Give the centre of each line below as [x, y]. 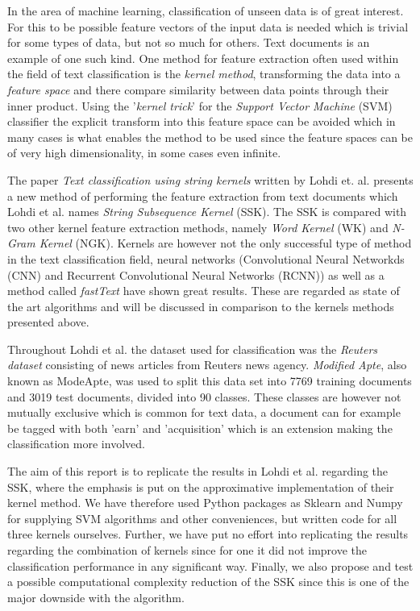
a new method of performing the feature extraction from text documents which [203, 195]
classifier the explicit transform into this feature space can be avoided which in [202, 121]
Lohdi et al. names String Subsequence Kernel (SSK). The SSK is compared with [207, 212]
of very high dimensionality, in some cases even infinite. [144, 153]
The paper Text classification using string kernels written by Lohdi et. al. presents [210, 179]
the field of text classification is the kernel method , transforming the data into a [204, 74]
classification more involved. [76, 444]
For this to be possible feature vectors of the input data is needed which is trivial [208, 26]
